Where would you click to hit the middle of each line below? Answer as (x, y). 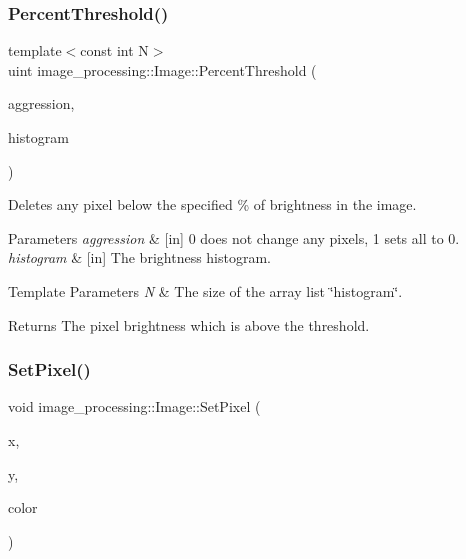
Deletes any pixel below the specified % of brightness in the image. (212, 204)
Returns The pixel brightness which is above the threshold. (189, 324)
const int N (114, 50)
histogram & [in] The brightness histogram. (139, 257)
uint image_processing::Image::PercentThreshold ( (162, 69)
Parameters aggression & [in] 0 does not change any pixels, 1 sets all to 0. (234, 237)
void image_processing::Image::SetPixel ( (134, 406)
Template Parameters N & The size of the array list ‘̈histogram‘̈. (205, 290)
